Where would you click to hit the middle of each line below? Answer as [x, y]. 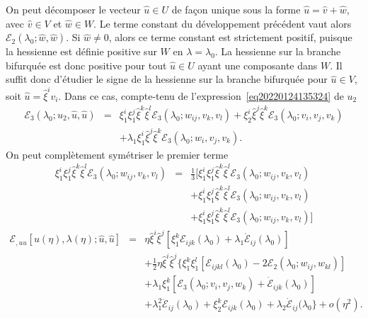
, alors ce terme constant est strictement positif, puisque [230, 37]
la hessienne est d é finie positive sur [81, 51]
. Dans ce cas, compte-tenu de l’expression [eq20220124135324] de [201, 95]
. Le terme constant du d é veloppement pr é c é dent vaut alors [223, 23]
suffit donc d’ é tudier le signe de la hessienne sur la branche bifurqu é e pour [167, 79]
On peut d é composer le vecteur [73, 9]
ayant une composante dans [258, 65]
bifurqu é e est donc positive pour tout [86, 65]
